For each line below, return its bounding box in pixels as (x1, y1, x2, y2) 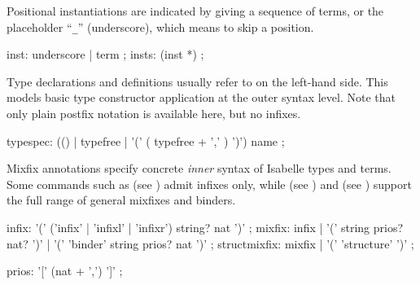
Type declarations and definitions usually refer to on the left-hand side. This (7, 72, 388, 90)
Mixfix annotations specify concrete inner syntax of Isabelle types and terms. (7, 160, 392, 177)
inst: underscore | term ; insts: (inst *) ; (7, 46, 204, 63)
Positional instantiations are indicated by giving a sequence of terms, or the (7, 2, 384, 19)
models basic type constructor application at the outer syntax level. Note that (7, 89, 396, 106)
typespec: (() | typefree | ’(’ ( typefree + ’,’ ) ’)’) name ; (7, 132, 285, 149)
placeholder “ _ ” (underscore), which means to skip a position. (7, 18, 314, 35)
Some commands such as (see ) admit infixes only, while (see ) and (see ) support (7, 175, 412, 192)
